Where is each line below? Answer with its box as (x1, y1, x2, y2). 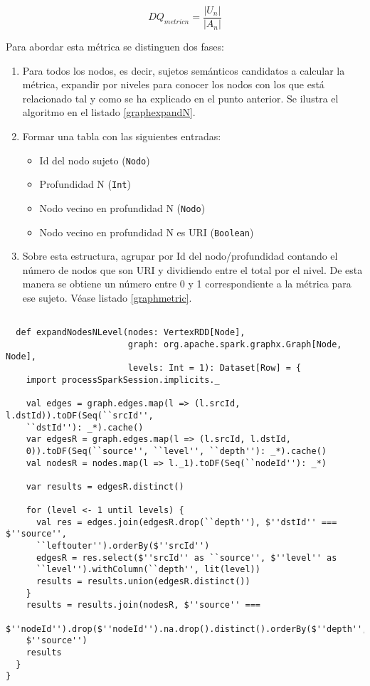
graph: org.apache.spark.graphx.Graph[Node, (127, 339, 342, 349)
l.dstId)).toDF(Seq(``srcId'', (6, 410, 154, 421)
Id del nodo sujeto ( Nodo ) (39, 152, 150, 167)
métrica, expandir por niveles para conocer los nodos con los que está (22, 77, 324, 92)
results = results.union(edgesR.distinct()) (36, 576, 250, 587)
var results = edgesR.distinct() (26, 481, 184, 492)
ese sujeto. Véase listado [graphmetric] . (22, 290, 192, 305)
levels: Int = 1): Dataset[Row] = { (127, 363, 302, 374)
